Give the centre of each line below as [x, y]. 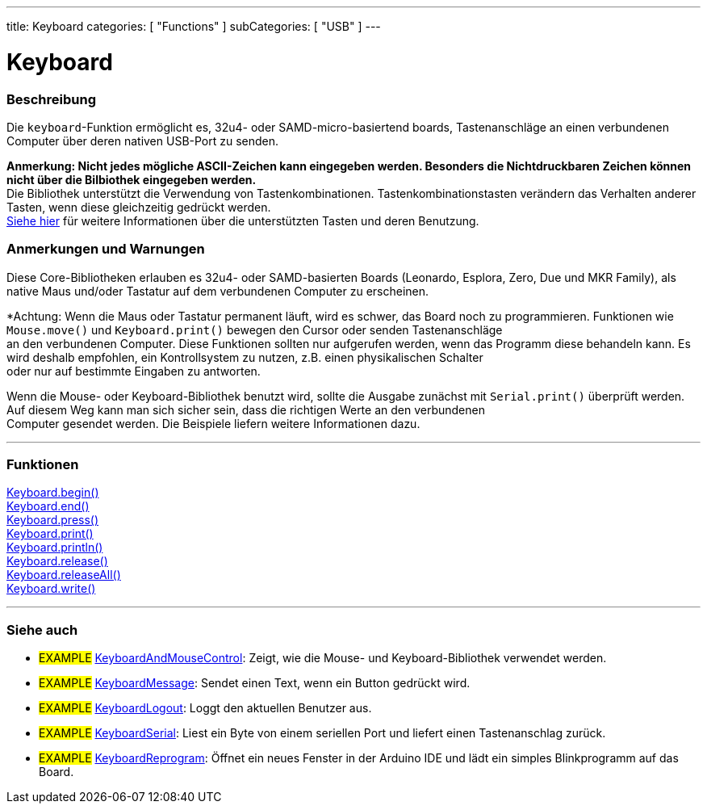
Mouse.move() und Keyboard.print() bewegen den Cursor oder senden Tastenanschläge [255, 329]
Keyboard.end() [48, 506]
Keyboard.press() [53, 520]
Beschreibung [52, 99]
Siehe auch [42, 630]
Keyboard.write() [51, 589]
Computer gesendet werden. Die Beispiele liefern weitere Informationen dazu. [213, 423]
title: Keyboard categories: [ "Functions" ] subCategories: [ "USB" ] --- [194, 26]
